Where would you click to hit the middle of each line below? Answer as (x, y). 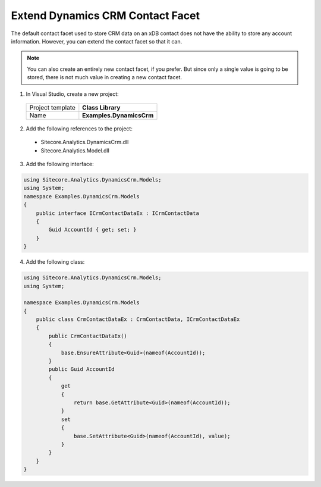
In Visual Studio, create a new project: (72, 94)
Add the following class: (55, 262)
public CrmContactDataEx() (88, 336)
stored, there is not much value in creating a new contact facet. (105, 77)
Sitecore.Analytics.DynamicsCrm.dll (85, 142)
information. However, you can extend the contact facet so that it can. (97, 41)
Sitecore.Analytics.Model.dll (75, 150)
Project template (52, 107)
